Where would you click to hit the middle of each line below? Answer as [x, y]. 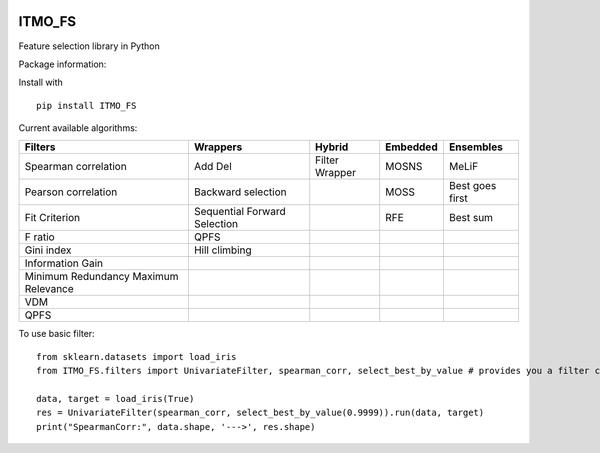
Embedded [412, 147]
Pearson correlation [71, 192]
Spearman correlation [75, 167]
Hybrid [332, 147]
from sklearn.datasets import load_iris [136, 356]
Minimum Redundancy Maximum [101, 277]
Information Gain [64, 263]
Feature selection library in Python [89, 46]
